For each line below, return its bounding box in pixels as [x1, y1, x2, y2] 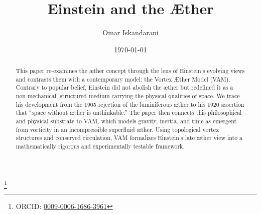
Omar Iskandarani [102, 27, 159, 38]
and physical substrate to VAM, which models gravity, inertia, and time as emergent [16, 117, 237, 125]
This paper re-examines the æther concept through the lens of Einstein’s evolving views [16, 66, 245, 75]
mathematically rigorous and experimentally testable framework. [16, 142, 185, 151]
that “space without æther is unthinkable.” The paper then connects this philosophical [16, 108, 242, 117]
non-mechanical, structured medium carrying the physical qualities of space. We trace [16, 92, 240, 100]
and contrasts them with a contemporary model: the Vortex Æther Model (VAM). [16, 75, 230, 83]
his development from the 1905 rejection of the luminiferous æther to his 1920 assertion [16, 100, 244, 108]
